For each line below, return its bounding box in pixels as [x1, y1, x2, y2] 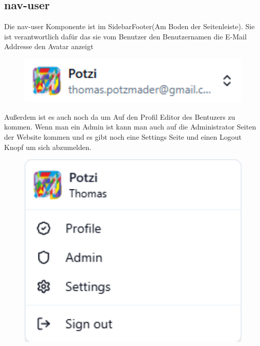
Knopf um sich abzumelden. [4, 141, 92, 152]
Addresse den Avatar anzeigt [4, 41, 94, 52]
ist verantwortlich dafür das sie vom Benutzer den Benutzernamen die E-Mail [4, 31, 247, 41]
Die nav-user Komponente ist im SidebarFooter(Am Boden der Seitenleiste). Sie [4, 21, 255, 32]
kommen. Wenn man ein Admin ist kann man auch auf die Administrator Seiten [4, 121, 256, 132]
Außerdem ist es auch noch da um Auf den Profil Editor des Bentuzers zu [4, 111, 235, 122]
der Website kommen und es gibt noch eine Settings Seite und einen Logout [4, 131, 242, 142]
